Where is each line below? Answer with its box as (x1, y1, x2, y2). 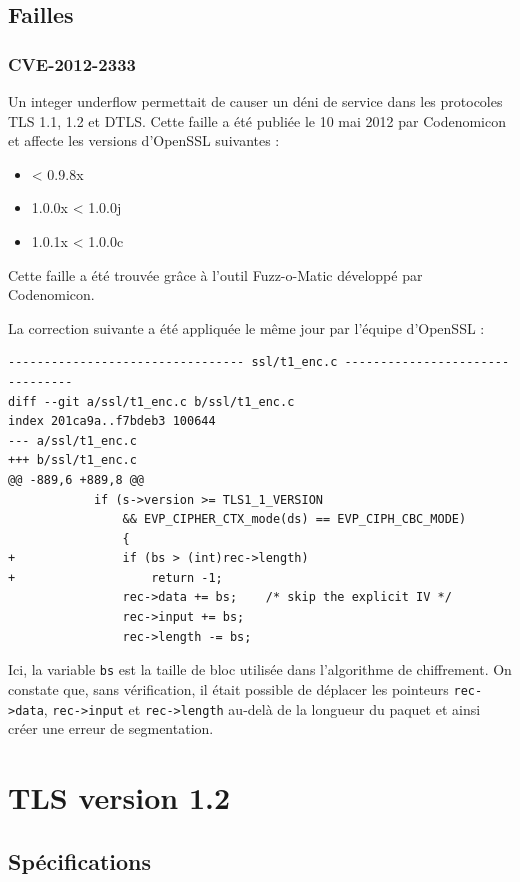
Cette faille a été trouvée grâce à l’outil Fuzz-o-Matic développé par (8, 264, 423, 285)
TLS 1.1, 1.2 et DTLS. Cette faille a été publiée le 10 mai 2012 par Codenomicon (8, 110, 506, 131)
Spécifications (8, 845, 152, 876)
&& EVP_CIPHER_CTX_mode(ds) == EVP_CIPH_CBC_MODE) (122, 512, 467, 527)
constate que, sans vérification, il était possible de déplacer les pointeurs (8, 678, 449, 699)
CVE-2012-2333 (8, 51, 136, 76)
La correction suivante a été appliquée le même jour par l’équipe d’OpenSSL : (8, 317, 485, 338)
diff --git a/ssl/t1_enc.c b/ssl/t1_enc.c (8, 394, 295, 409)
